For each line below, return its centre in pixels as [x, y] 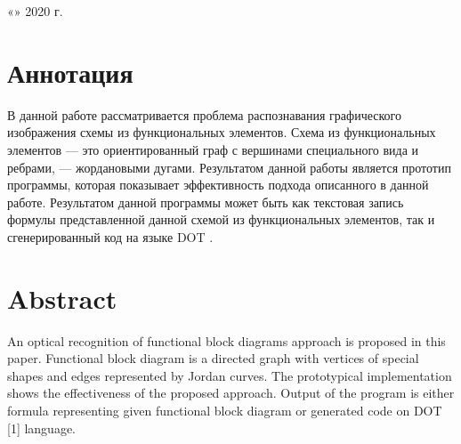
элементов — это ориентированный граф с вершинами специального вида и [213, 149]
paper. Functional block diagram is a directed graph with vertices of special [213, 358]
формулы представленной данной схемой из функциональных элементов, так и [221, 219]
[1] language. [42, 428]
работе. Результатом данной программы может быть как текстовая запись [206, 202]
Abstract [62, 298]
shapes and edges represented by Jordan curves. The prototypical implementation [230, 375]
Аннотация [70, 72]
